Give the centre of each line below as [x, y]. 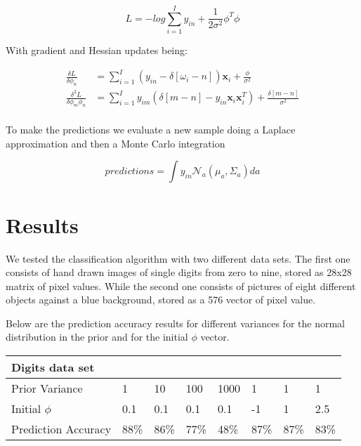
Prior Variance [47, 388]
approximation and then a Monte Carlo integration [116, 143]
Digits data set [53, 367]
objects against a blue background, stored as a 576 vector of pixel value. [161, 300]
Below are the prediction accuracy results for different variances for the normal [175, 323]
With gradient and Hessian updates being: [97, 50]
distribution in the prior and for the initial [97, 337]
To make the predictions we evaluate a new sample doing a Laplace [151, 130]
